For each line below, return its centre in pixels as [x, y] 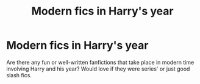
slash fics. [19, 75]
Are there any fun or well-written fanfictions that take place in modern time [100, 62]
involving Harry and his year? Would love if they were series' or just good [98, 69]
